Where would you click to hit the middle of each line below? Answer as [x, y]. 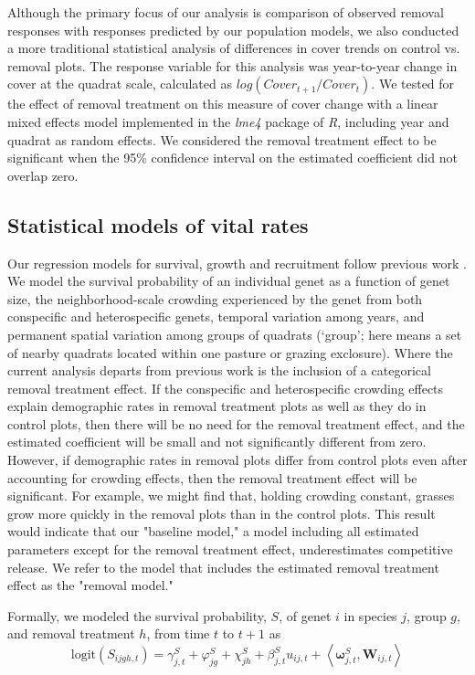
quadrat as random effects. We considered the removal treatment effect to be [222, 139]
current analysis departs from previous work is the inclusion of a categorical [219, 370]
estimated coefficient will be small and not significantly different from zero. [217, 442]
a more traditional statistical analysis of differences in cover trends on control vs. [234, 48]
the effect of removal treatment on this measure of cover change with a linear [223, 104]
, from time [178, 633]
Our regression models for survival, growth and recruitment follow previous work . [237, 263]
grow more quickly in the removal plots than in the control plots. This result [222, 513]
